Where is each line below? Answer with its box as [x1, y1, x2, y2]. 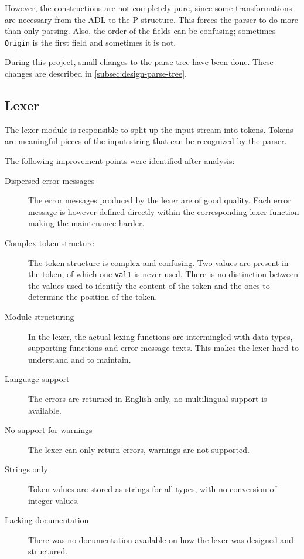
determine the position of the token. [28, 291, 158, 303]
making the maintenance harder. [28, 217, 145, 229]
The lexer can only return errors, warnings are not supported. [28, 443, 250, 455]
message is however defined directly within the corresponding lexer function [28, 205, 299, 217]
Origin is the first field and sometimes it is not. [5, 36, 176, 48]
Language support [5, 373, 70, 385]
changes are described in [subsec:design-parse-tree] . [5, 67, 187, 80]
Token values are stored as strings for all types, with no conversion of [28, 482, 276, 495]
